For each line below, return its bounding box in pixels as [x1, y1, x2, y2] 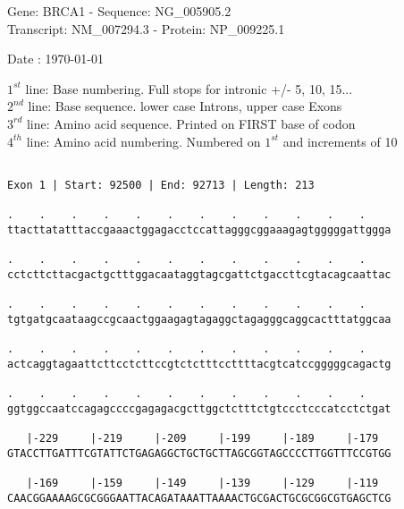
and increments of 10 [282, 131, 398, 150]
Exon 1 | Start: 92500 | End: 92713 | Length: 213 [7, 178, 315, 191]
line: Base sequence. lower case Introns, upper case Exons [28, 97, 342, 115]
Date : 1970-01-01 [7, 49, 104, 68]
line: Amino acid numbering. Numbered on [26, 131, 261, 150]
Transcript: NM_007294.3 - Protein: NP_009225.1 [7, 19, 285, 38]
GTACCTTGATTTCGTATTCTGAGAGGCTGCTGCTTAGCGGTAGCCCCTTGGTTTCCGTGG [7, 446, 391, 460]
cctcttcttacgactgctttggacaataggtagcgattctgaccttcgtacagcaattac [7, 267, 391, 281]
